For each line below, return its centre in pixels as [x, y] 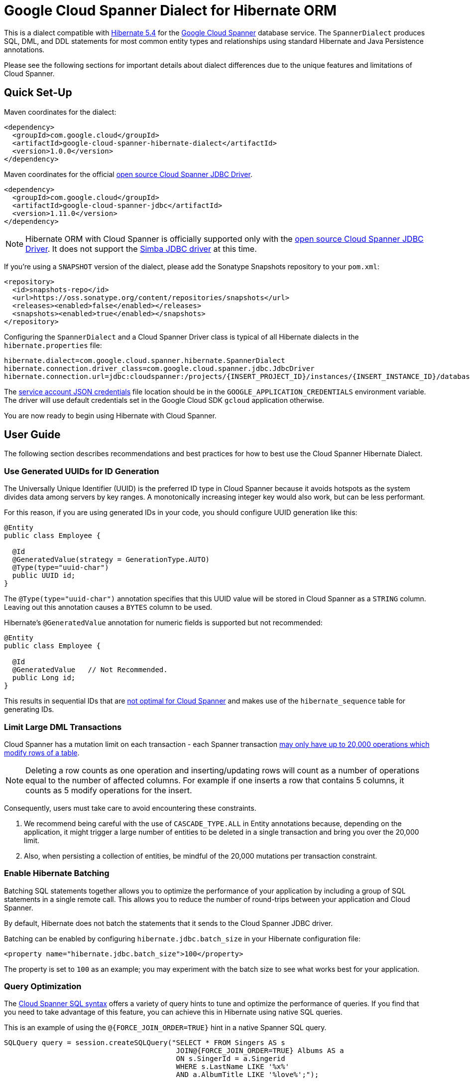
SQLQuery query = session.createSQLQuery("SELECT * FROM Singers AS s [145, 1043]
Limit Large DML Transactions [63, 727]
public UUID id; [44, 576]
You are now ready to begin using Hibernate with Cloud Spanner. [110, 415]
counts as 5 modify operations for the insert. [109, 790]
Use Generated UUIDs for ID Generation [82, 471]
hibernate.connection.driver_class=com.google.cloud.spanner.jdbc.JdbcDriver [159, 368]
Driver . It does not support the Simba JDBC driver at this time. [141, 249]
